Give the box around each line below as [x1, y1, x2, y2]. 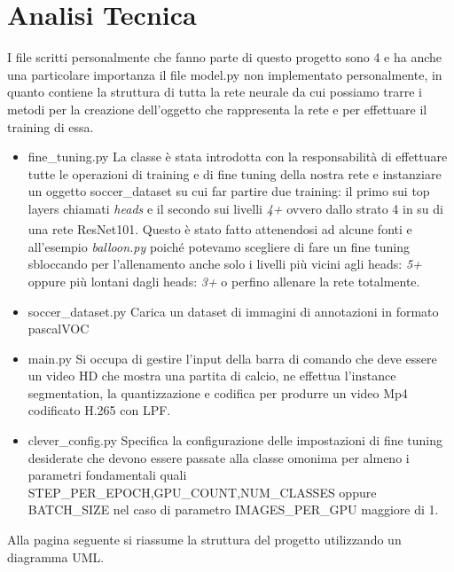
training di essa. [7, 117, 94, 136]
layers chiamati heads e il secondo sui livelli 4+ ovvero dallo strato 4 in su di [27, 199, 443, 217]
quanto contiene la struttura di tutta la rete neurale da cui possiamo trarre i [7, 82, 422, 101]
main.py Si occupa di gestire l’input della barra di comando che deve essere [27, 349, 437, 367]
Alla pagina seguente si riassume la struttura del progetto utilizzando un [7, 530, 402, 549]
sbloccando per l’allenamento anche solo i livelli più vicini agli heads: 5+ [27, 255, 422, 273]
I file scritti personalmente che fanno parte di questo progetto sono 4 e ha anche [7, 48, 442, 67]
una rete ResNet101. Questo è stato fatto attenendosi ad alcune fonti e [27, 220, 412, 239]
